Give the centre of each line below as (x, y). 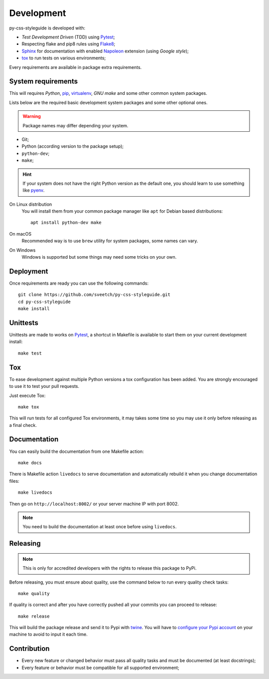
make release (34, 616)
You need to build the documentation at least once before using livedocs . (100, 527)
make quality (34, 593)
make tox (29, 407)
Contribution (29, 649)
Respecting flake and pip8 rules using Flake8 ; (68, 44)
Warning (32, 116)
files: (14, 481)
